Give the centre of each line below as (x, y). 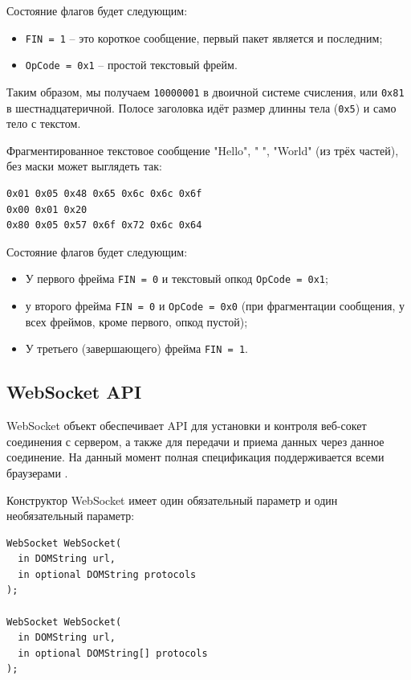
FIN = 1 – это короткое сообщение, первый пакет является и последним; (204, 37)
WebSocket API (74, 392)
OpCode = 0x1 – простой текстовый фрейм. (131, 65)
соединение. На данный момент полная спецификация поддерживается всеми (195, 457)
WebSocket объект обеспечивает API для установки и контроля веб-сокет (187, 426)
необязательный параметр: (71, 516)
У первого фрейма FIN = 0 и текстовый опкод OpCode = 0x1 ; (177, 279)
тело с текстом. (44, 123)
